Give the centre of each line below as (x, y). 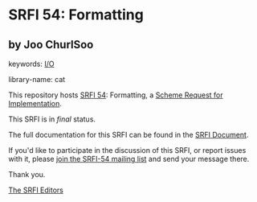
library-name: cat (37, 79)
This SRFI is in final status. (52, 119)
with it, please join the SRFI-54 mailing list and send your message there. (129, 159)
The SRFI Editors (36, 190)
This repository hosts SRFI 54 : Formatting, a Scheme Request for (116, 95)
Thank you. (27, 174)
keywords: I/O (31, 64)
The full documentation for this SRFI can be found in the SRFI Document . (128, 135)
